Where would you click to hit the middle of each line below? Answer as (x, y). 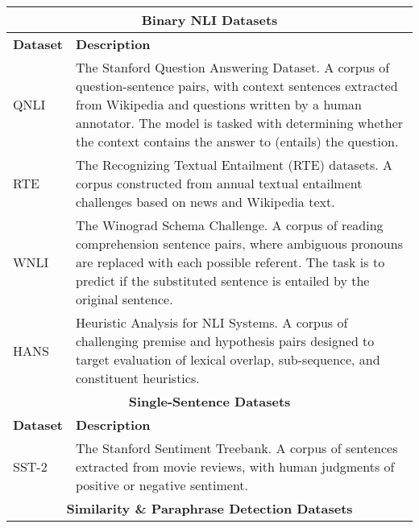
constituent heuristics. (138, 378)
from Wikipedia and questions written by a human (219, 104)
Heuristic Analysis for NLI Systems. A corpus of (212, 322)
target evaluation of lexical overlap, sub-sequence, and (228, 359)
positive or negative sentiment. (162, 485)
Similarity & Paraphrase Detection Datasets (209, 508)
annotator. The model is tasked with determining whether (240, 123)
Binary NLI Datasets (209, 20)
